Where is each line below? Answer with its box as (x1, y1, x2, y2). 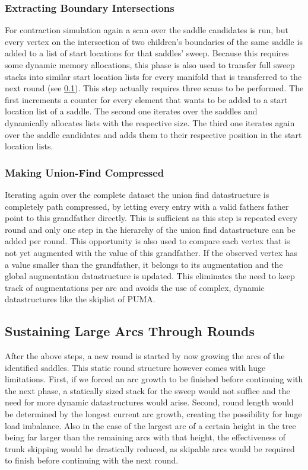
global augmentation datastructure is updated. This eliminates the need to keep (5, 270, 295, 282)
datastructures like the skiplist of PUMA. (5, 293, 155, 305)
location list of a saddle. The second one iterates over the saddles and (5, 105, 258, 117)
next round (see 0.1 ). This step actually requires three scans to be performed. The (5, 82, 304, 94)
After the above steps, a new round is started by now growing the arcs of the (5, 350, 285, 362)
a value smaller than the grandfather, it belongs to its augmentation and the (5, 258, 283, 270)
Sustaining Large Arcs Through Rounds (5, 322, 255, 340)
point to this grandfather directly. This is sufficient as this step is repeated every (5, 212, 298, 224)
